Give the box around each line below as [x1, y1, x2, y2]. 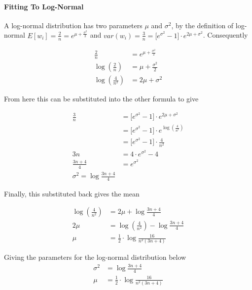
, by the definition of [171, 20, 234, 30]
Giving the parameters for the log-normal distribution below [4, 252, 186, 262]
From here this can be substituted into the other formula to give [4, 94, 199, 104]
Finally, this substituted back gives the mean [4, 188, 140, 198]
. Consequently [203, 30, 248, 40]
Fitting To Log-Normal [4, 1, 84, 11]
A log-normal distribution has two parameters [4, 20, 143, 30]
